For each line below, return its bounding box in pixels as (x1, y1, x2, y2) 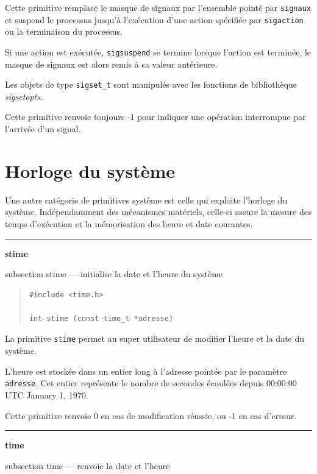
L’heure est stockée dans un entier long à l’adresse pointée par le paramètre (5, 364, 287, 377)
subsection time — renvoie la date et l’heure (5, 459, 170, 472)
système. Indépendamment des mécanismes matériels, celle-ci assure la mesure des (5, 205, 312, 218)
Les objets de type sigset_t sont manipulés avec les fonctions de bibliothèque (5, 78, 297, 91)
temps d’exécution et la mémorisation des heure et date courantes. (5, 217, 253, 230)
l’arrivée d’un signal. (5, 122, 81, 135)
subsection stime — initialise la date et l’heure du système (5, 267, 223, 280)
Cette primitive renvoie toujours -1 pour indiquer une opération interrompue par (5, 110, 306, 123)
